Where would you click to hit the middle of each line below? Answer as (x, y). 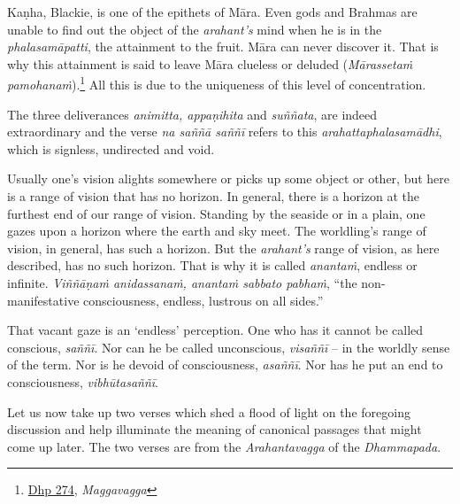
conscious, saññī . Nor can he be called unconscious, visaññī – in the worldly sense (229, 347)
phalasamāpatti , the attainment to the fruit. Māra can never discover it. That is (223, 47)
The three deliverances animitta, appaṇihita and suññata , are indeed (192, 114)
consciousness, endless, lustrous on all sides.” (203, 300)
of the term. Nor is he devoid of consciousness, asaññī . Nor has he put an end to (225, 364)
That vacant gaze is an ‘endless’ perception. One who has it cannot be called (215, 330)
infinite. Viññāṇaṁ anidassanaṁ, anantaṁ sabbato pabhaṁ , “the (182, 282)
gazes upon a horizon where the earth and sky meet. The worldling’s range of (217, 231)
